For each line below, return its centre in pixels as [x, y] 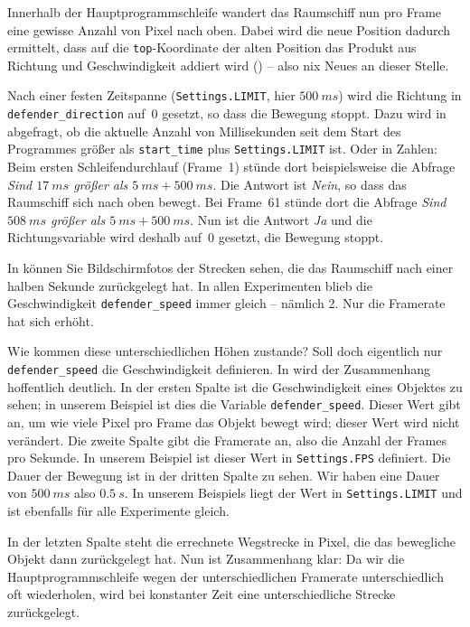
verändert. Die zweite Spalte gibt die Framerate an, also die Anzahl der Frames [227, 440]
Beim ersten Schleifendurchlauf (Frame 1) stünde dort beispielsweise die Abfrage [231, 166]
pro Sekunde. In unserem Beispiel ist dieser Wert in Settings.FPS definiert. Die [229, 458]
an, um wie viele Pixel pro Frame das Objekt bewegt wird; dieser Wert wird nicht [234, 421]
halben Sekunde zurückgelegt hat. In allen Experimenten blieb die [190, 285]
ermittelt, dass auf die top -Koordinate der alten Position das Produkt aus [212, 47]
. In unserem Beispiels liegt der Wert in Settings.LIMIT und [293, 493]
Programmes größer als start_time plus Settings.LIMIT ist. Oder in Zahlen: [222, 149]
